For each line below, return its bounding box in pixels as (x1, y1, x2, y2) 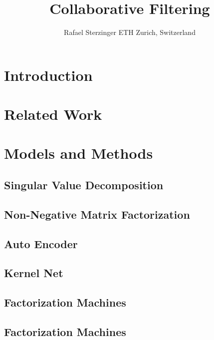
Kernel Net (4, 265, 63, 281)
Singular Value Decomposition (4, 177, 164, 193)
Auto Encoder (4, 236, 78, 251)
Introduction (4, 64, 93, 85)
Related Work (4, 104, 102, 124)
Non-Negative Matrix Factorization (4, 206, 190, 222)
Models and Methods (4, 143, 153, 163)
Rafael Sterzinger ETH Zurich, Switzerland (64, 27, 196, 37)
